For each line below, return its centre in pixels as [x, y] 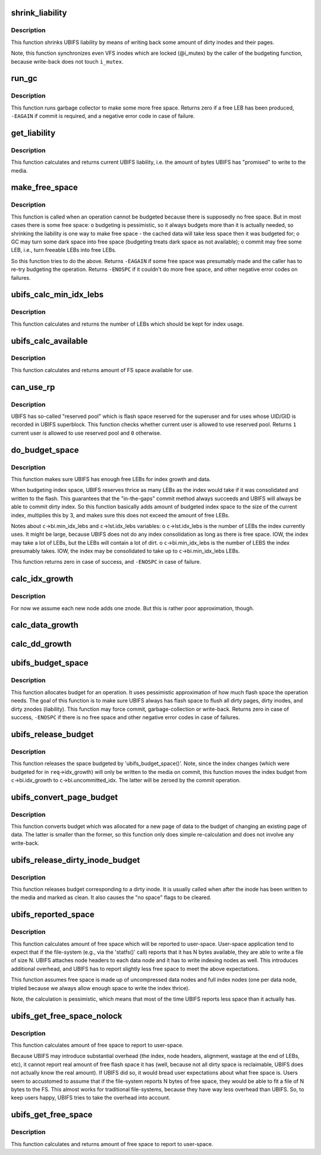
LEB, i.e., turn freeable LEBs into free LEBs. [64, 250]
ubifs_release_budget [52, 734]
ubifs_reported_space [53, 915]
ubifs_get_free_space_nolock [67, 1016]
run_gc [24, 78]
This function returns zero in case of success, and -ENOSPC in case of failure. [106, 562]
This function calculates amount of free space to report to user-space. [97, 1045]
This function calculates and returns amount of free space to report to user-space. [112, 1144]
